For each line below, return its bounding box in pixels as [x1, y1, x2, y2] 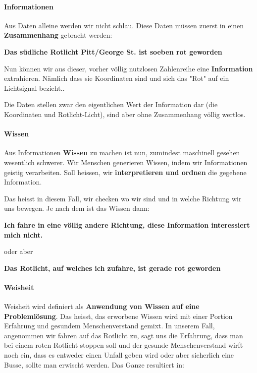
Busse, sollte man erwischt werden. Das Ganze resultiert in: [4, 359, 184, 370]
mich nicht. [4, 229, 43, 240]
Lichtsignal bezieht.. [4, 82, 65, 93]
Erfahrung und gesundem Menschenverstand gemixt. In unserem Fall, [4, 320, 215, 331]
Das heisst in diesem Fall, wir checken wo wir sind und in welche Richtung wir [4, 193, 242, 203]
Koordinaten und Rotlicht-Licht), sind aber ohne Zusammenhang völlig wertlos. [4, 109, 246, 119]
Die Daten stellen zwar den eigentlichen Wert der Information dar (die [4, 99, 218, 110]
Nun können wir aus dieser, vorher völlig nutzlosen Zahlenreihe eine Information [4, 63, 253, 73]
